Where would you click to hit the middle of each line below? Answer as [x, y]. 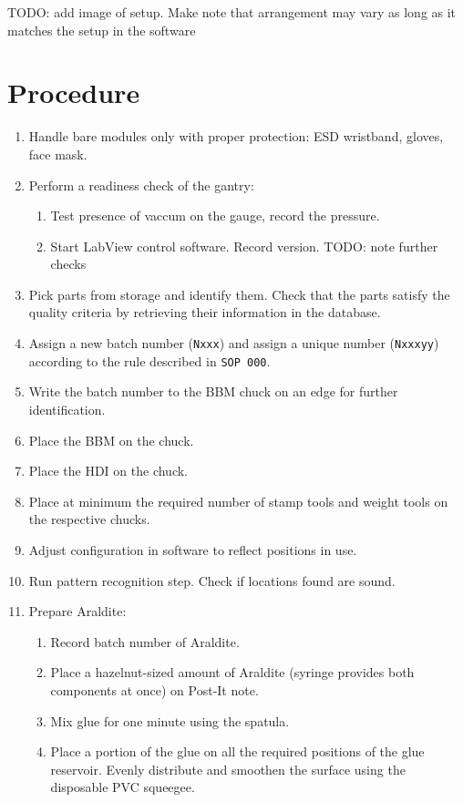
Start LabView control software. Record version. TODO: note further [244, 246]
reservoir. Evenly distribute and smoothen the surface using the [228, 769]
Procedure [74, 93]
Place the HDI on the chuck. [108, 471]
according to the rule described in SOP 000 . [149, 360]
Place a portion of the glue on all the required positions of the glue [237, 751]
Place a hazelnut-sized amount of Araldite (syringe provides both [232, 672]
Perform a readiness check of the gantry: [141, 185]
